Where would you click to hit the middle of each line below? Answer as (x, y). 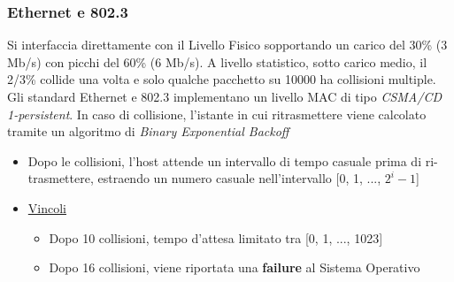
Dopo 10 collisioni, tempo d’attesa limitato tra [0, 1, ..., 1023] (216, 237)
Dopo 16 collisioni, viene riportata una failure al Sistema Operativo (235, 267)
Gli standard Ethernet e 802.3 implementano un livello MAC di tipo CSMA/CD (225, 96)
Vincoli (47, 207)
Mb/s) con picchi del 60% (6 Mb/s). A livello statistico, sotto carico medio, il (217, 61)
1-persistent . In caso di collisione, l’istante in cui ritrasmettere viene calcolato (217, 114)
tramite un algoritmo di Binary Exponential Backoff (148, 131)
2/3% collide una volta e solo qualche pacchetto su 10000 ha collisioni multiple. (222, 79)
